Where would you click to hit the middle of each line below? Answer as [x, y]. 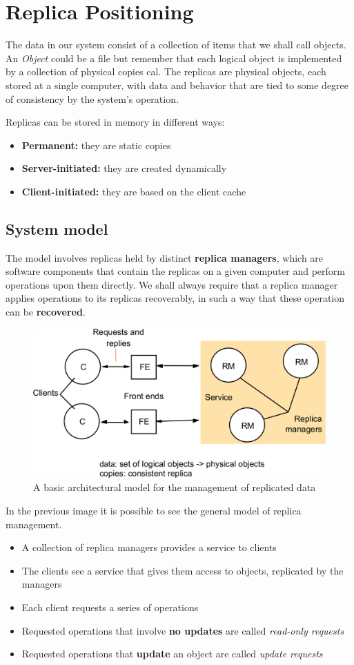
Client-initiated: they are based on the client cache [134, 191]
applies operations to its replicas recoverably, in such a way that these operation [175, 298]
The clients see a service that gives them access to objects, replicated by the [183, 570]
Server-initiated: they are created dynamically [124, 168]
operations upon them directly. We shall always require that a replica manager [172, 284]
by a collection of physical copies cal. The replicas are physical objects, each [166, 71]
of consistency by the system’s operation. [92, 98]
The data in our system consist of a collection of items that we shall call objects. [176, 45]
